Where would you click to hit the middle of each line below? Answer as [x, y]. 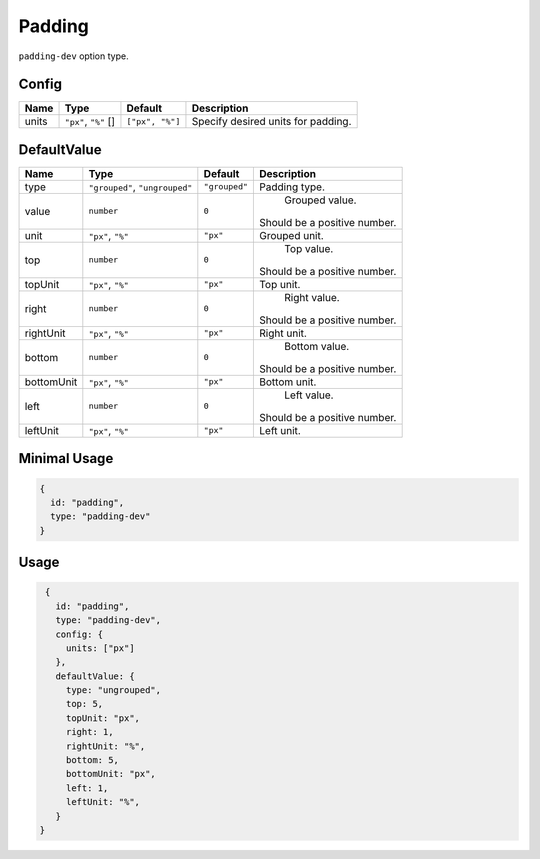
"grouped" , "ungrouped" [140, 187]
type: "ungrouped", [113, 690]
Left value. [309, 395]
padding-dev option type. [73, 56]
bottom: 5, [92, 760]
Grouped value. [320, 200]
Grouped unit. [291, 235]
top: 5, [84, 704]
